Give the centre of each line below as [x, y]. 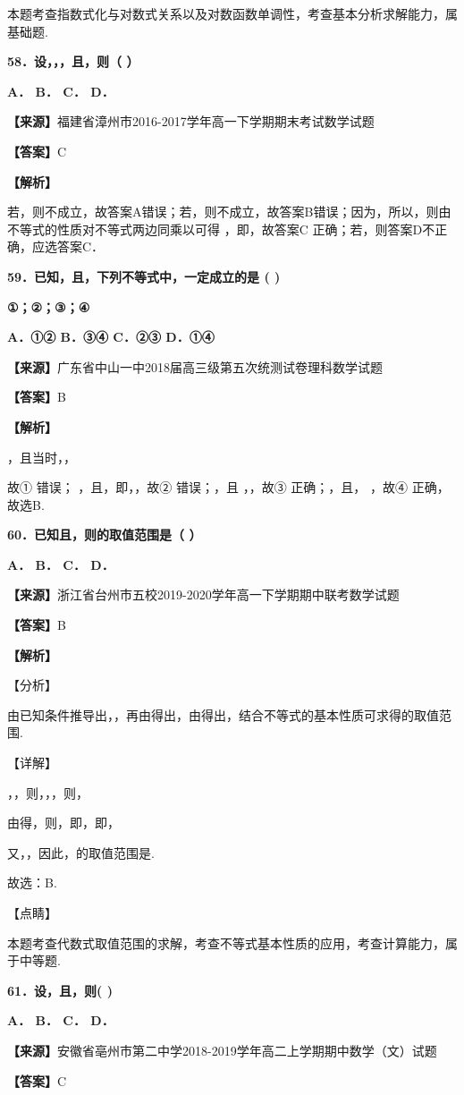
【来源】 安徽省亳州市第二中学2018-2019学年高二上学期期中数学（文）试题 [222, 1050]
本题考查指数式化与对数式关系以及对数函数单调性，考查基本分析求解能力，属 [232, 13]
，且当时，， [42, 457]
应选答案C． [68, 246]
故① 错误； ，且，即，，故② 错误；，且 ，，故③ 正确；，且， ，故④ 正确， [228, 487]
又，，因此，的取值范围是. [81, 852]
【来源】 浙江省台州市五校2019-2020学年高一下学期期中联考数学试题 [203, 594]
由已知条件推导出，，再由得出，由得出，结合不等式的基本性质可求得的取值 [223, 714]
